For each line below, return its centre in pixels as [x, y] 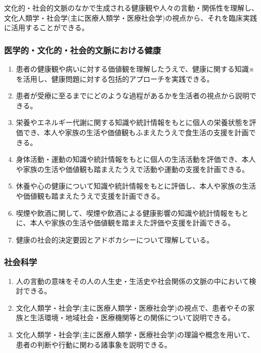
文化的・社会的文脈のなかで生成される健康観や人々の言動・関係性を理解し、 [131, 8]
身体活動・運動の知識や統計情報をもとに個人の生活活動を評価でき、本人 [136, 159]
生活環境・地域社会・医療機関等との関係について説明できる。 [132, 317]
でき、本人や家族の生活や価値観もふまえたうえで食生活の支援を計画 [136, 132]
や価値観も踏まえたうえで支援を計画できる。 [90, 195]
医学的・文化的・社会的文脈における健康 [83, 50]
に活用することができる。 [46, 27]
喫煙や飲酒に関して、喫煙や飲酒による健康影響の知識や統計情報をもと [132, 213]
